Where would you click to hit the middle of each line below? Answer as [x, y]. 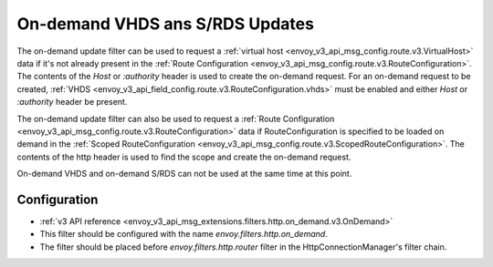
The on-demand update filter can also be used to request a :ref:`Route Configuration [176, 118]
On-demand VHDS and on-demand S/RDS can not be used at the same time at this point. [184, 174]
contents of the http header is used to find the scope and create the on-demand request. [184, 157]
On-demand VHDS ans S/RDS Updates [166, 24]
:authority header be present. [72, 102]
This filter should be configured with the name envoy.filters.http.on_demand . [184, 234]
